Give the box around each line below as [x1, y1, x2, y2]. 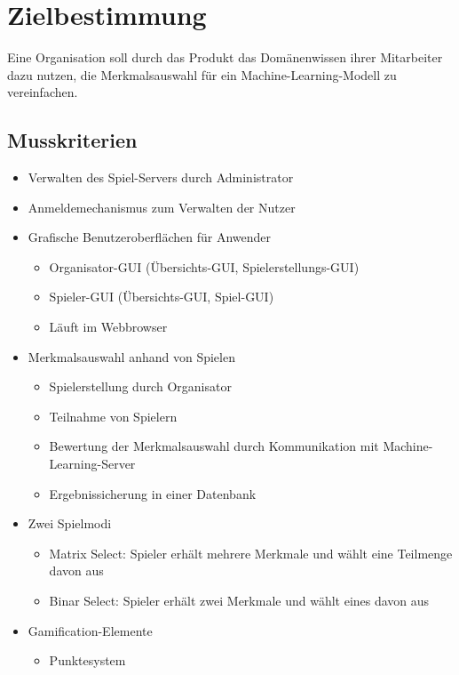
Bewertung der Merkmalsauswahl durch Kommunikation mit [49, 437, 379, 455]
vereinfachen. [7, 83, 78, 101]
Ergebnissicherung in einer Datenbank [49, 484, 257, 502]
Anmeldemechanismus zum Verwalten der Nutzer [28, 197, 296, 216]
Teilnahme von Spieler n [49, 406, 178, 425]
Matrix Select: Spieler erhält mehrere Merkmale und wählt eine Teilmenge [49, 543, 453, 562]
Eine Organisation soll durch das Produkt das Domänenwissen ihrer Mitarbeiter [7, 48, 443, 67]
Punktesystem [49, 651, 126, 670]
